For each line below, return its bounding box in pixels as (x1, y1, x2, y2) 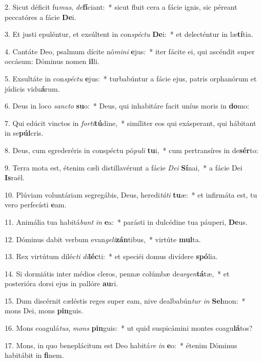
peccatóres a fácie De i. (5, 11, 76, 22)
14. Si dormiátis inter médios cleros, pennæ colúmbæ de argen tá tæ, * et (5, 268, 230, 279)
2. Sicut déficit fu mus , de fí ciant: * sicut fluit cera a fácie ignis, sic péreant (5, 2, 237, 12)
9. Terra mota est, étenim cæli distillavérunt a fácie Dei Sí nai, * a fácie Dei (5, 162, 243, 173)
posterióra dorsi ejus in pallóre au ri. (5, 278, 118, 289)
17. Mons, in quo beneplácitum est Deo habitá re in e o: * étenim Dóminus (5, 339, 237, 350)
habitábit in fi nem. (5, 350, 64, 360)
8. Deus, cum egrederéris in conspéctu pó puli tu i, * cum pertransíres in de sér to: (5, 144, 258, 155)
